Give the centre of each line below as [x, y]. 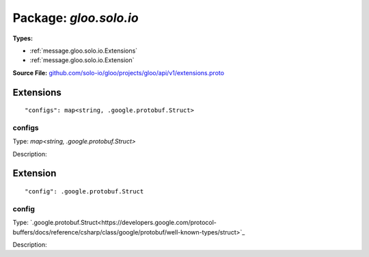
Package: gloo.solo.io [76, 18]
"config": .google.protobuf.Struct [84, 192]
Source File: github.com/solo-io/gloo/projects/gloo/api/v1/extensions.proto [119, 72]
